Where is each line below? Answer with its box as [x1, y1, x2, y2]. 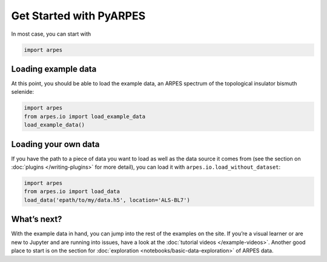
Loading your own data [11, 139, 100, 149]
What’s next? [11, 214, 62, 224]
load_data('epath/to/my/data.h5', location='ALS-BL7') [24, 197, 190, 203]
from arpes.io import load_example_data [24, 113, 145, 120]
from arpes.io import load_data [24, 188, 121, 195]
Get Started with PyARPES [11, 9, 146, 22]
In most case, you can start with [11, 30, 91, 38]
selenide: [11, 88, 35, 96]
